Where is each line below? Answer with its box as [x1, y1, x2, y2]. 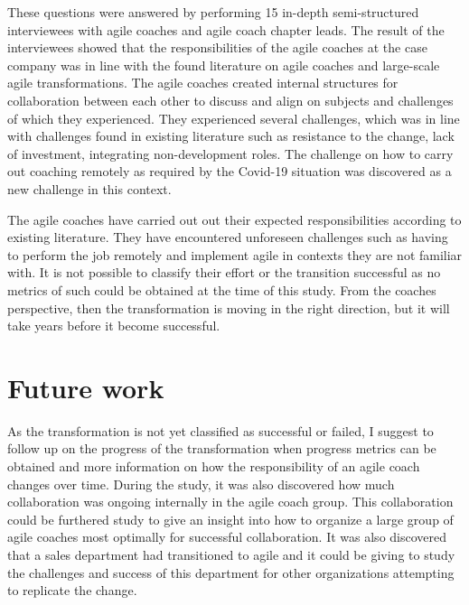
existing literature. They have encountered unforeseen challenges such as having [7, 228, 448, 247]
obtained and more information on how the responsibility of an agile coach [7, 457, 420, 475]
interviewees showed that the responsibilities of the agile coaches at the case [7, 38, 427, 57]
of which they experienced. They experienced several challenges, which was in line [7, 108, 460, 127]
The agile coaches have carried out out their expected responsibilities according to [7, 209, 462, 228]
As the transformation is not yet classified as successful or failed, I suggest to [7, 421, 434, 440]
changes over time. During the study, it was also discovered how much [7, 474, 395, 493]
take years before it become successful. [7, 316, 220, 335]
